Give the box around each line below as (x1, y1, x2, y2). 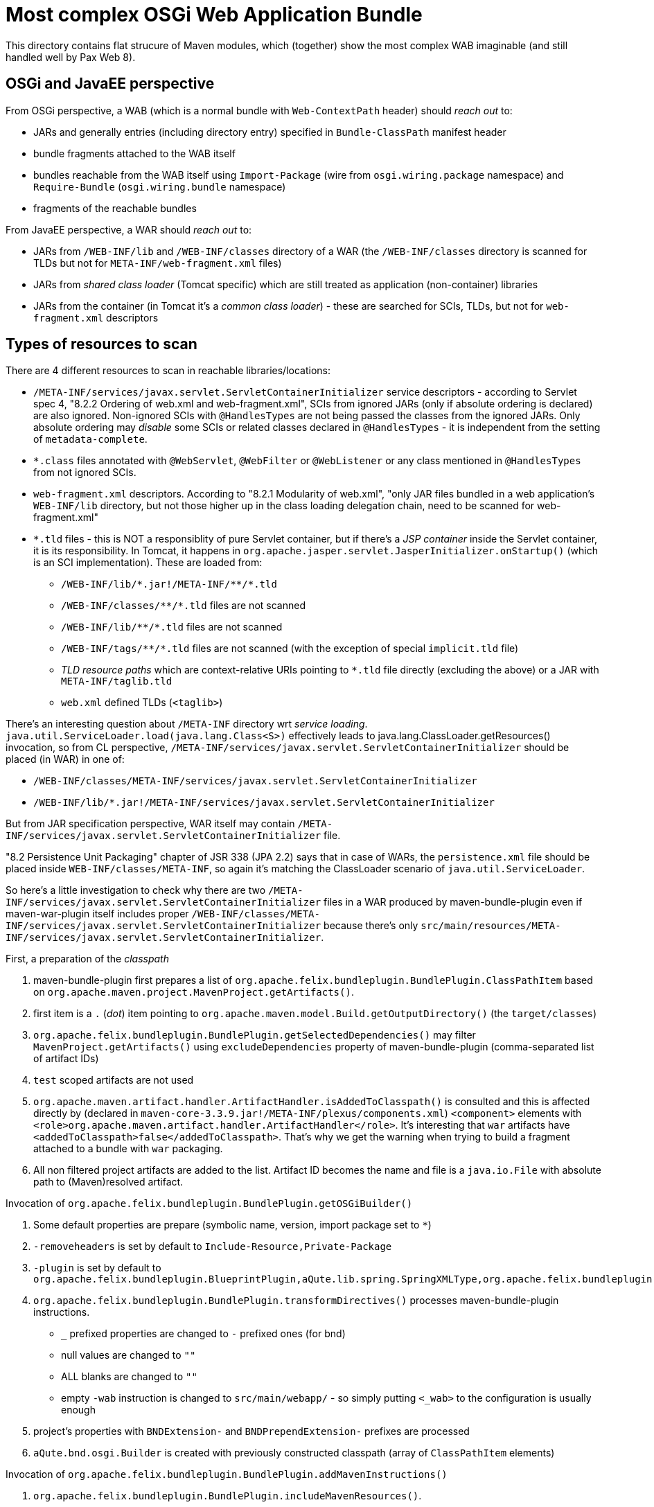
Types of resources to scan (6, 335, 197, 353)
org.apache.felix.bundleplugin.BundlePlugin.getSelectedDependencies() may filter (33, 1029, 476, 1041)
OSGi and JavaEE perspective (6, 75, 215, 93)
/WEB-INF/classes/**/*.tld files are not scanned (61, 599, 306, 612)
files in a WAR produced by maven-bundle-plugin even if (324, 896, 583, 908)
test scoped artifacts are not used (33, 1074, 194, 1086)
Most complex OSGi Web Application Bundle (6, 3, 423, 26)
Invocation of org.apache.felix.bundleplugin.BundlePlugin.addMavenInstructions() (6, 1468, 448, 1481)
